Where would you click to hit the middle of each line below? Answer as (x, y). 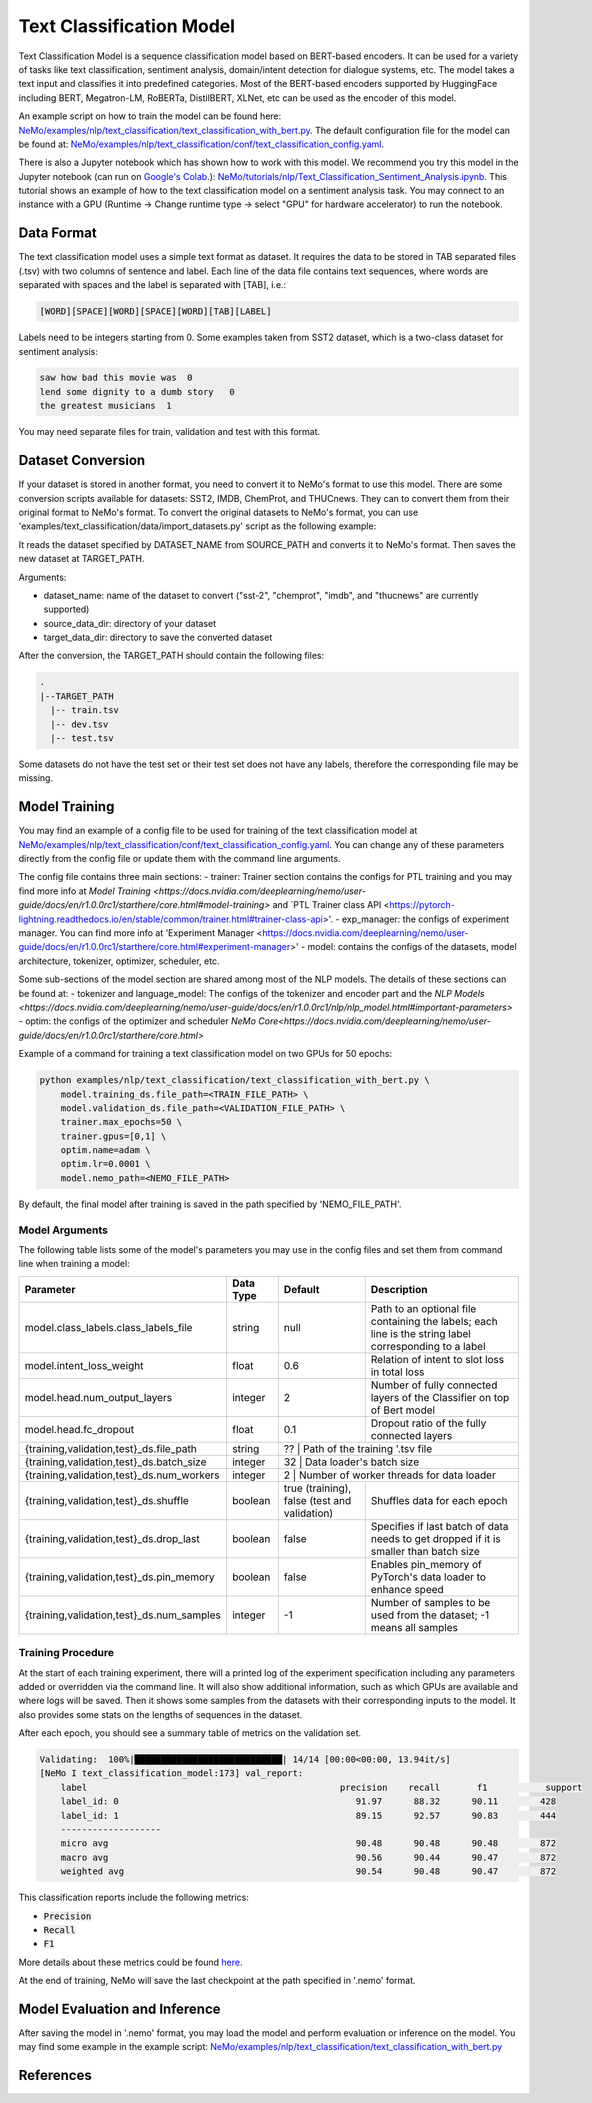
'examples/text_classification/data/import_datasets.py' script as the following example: (197, 526)
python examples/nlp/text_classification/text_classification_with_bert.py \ (234, 1080)
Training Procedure (66, 1653)
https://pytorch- (422, 905)
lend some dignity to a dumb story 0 (137, 391)
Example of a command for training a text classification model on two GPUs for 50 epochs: (205, 1054)
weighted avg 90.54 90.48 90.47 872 (308, 1871)
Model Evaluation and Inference (119, 2008)
